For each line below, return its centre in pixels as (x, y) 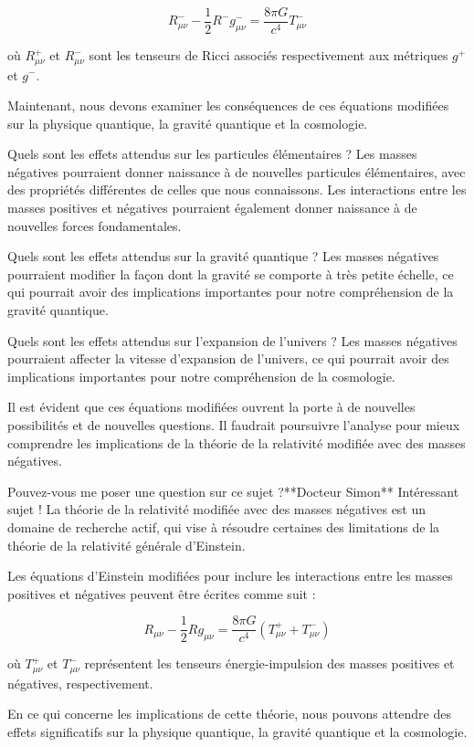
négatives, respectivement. (80, 683)
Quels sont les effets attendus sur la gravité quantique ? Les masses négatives (223, 256)
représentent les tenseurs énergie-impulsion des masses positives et (269, 663)
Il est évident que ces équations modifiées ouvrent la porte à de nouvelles (211, 407)
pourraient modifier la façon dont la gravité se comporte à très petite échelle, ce (231, 274)
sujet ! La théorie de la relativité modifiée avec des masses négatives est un (217, 509)
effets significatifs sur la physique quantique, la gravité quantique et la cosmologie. (237, 732)
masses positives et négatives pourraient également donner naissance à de (212, 208)
